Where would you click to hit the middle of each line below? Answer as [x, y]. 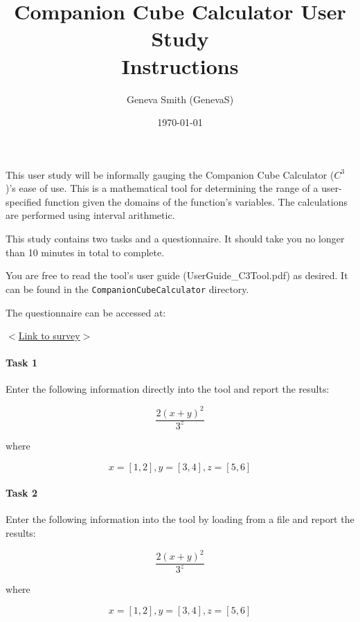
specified [24, 201]
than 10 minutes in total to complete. [85, 252]
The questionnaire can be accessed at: [86, 312]
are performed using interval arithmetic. [90, 215]
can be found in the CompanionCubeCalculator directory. [127, 288]
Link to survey [49, 336]
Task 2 [21, 493]
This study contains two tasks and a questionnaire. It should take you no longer [175, 239]
